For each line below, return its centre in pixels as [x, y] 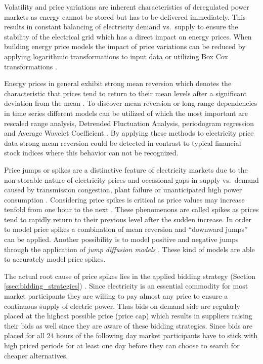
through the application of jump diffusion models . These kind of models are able [129, 249]
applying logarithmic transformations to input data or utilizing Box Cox [116, 56]
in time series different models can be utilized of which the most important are [126, 113]
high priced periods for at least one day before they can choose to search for [122, 345]
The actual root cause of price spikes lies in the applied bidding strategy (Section [130, 276]
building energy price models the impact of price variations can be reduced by [125, 46]
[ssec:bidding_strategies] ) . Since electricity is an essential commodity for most [126, 286]
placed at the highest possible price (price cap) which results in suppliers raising [128, 316]
